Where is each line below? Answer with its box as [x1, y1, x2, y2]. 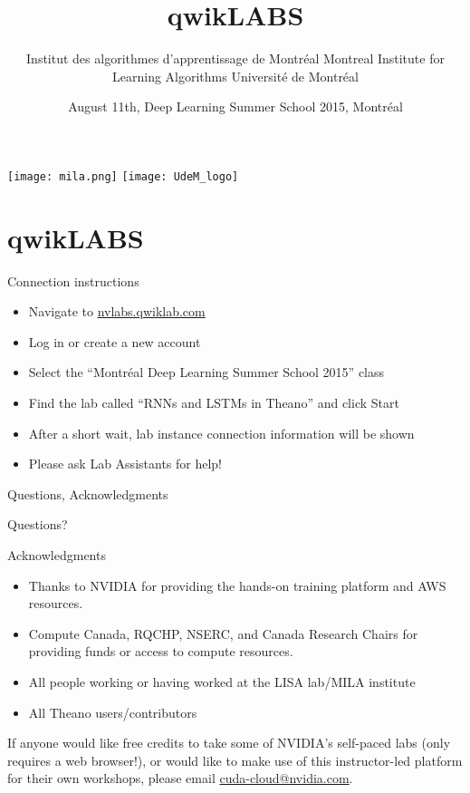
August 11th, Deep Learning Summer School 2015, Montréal [68, 97, 403, 116]
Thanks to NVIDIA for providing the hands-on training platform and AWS [28, 575, 446, 595]
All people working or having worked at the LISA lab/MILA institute [28, 672, 416, 691]
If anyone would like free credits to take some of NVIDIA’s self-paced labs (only [7, 733, 451, 752]
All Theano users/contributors [28, 702, 197, 721]
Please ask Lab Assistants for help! [28, 454, 223, 473]
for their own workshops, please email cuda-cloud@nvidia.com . [7, 769, 353, 788]
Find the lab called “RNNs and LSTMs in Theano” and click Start [28, 393, 399, 412]
